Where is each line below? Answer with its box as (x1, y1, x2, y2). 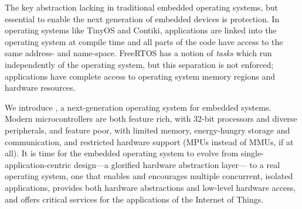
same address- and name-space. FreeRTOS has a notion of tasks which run (5, 47, 272, 59)
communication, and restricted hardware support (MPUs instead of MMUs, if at (5, 135, 294, 148)
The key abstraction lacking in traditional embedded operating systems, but (5, 1, 278, 13)
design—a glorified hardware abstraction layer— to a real (73, 158, 280, 170)
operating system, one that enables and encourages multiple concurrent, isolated (5, 170, 293, 182)
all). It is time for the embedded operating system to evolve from (5, 147, 239, 159)
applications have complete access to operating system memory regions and (5, 70, 275, 82)
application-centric (5, 158, 72, 170)
